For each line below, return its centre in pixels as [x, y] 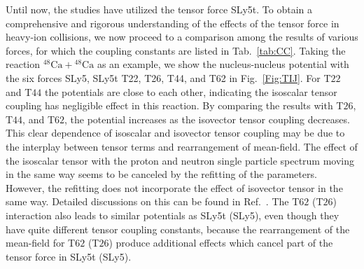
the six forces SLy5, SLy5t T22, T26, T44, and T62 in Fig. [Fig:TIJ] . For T [168, 77]
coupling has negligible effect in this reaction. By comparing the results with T [175, 105]
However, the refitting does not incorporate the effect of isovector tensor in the [174, 187]
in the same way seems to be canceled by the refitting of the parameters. [161, 174]
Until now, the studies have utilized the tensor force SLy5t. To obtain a [159, 9]
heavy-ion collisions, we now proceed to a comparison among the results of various [182, 37]
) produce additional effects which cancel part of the [221, 243]
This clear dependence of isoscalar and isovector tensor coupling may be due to [175, 133]
